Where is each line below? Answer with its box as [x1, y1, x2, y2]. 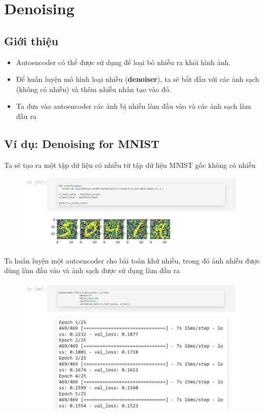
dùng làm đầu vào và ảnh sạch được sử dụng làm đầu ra [4, 265, 180, 276]
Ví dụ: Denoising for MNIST [4, 135, 160, 151]
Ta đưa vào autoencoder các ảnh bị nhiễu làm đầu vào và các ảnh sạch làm [16, 101, 251, 111]
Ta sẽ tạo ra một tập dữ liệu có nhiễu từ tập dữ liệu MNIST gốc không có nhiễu [4, 159, 256, 170]
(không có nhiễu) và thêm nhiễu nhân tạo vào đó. [16, 83, 171, 94]
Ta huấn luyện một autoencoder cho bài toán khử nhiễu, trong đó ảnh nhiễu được [4, 255, 260, 265]
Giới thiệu [4, 33, 59, 48]
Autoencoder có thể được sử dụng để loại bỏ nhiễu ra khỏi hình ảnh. [16, 56, 231, 67]
